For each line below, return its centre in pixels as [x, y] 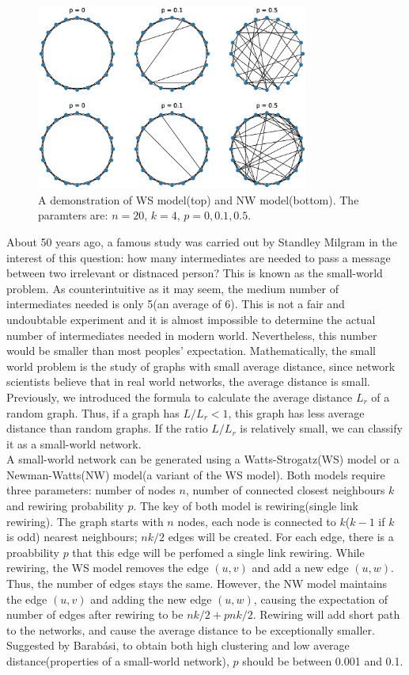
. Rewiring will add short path [326, 614]
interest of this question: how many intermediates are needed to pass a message [199, 257]
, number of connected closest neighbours [285, 490]
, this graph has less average [296, 412]
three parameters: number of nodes [91, 490]
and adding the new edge [151, 599]
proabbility [33, 552]
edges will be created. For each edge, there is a [281, 537]
